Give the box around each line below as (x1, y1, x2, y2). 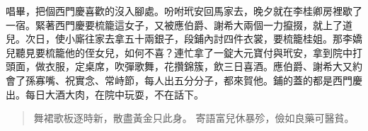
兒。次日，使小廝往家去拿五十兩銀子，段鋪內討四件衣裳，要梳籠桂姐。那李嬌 (6, 31, 362, 46)
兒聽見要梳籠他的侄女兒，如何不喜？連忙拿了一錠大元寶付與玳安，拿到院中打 (6, 45, 362, 59)
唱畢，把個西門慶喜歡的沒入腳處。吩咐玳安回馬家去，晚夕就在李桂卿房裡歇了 (6, 4, 362, 18)
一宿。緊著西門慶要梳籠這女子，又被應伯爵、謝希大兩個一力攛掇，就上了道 (6, 17, 352, 32)
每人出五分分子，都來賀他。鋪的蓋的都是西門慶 (144, 72, 362, 87)
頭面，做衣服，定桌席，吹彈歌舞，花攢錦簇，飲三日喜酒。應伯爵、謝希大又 (6, 59, 352, 74)
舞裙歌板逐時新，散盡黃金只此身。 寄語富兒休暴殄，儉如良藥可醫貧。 (33, 110, 355, 125)
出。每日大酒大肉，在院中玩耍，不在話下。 (6, 86, 204, 101)
